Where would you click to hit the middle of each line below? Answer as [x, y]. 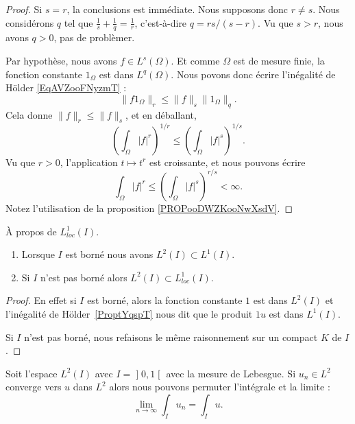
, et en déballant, [161, 114]
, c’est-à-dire [161, 22]
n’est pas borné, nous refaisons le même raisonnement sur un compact [171, 337]
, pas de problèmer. [94, 37]
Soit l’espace [32, 373]
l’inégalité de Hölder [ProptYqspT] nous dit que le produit [129, 313]
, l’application [89, 162]
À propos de [31, 231]
